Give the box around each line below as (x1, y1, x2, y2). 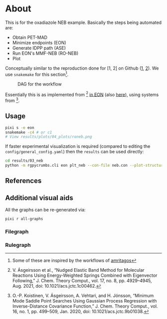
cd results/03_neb (5, 158, 43, 163)
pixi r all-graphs (5, 216, 43, 221)
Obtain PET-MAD (12, 34, 48, 40)
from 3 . (5, 97, 20, 104)
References (5, 177, 42, 185)
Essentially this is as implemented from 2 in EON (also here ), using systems (5, 91, 159, 98)
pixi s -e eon (5, 125, 35, 130)
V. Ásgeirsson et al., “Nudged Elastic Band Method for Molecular (12, 267, 145, 273)
